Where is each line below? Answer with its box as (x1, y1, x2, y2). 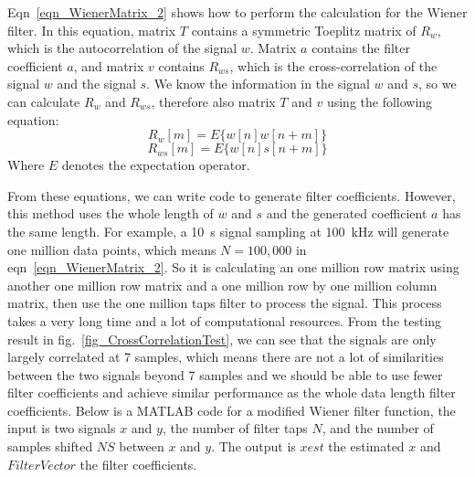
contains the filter (311, 38, 410, 58)
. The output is (211, 437, 296, 456)
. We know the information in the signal (146, 74, 370, 93)
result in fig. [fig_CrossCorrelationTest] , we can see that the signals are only (7, 329, 437, 348)
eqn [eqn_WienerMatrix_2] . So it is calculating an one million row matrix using (7, 258, 459, 277)
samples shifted (7, 437, 93, 456)
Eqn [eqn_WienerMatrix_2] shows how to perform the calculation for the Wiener (7, 3, 468, 21)
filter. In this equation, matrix (7, 20, 176, 39)
